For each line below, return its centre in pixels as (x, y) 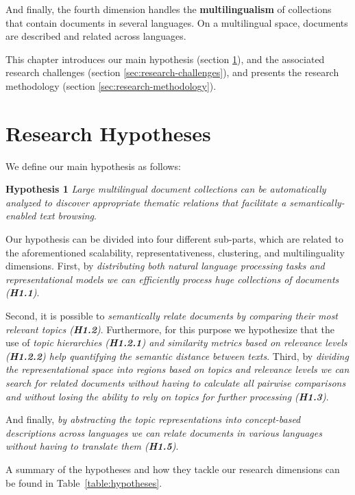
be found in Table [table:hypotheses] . (84, 482)
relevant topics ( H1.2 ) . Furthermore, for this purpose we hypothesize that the (170, 329)
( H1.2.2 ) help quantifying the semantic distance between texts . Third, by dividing (177, 355)
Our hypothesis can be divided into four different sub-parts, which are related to (174, 239)
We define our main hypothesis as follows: (93, 166)
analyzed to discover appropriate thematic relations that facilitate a (146, 202)
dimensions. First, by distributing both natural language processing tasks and (165, 266)
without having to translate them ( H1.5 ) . (92, 446)
